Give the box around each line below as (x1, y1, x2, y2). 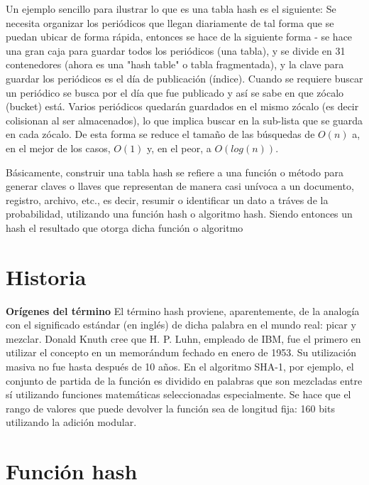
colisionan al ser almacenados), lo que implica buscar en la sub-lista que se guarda (6, 112, 363, 127)
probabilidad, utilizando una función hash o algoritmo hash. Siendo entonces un (6, 206, 353, 221)
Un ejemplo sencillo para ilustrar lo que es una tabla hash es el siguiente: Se (6, 1, 336, 16)
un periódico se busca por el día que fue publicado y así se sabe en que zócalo (6, 85, 344, 100)
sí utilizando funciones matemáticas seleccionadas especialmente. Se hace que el (6, 387, 351, 402)
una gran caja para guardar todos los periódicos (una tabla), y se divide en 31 (6, 43, 346, 58)
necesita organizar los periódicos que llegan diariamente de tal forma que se (6, 15, 334, 30)
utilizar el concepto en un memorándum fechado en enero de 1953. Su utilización (6, 345, 357, 360)
